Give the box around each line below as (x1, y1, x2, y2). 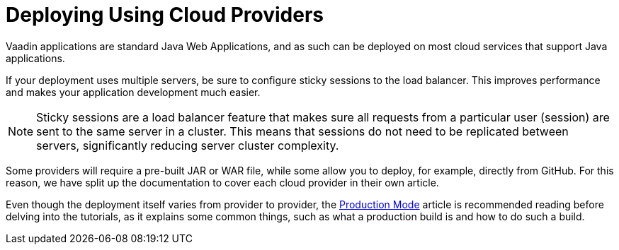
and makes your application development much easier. (6, 85, 261, 98)
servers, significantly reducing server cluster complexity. (36, 138, 339, 153)
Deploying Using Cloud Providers (6, 3, 324, 27)
